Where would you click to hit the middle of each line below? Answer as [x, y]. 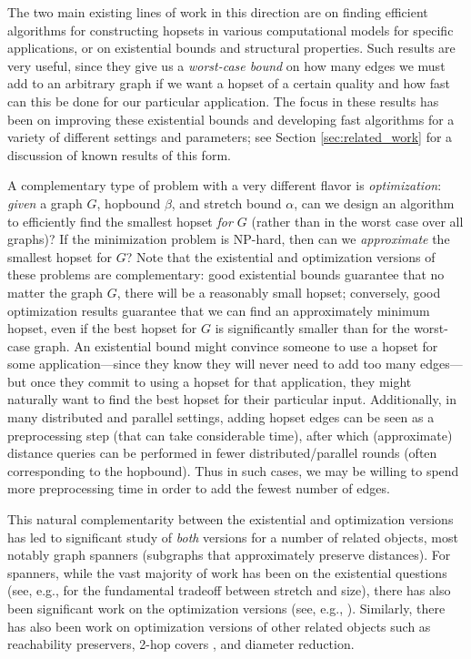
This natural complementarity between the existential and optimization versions [230, 519]
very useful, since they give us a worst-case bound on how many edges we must [226, 65]
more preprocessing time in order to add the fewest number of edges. [199, 488]
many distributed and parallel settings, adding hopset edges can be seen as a [221, 417]
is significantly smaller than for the [312, 328]
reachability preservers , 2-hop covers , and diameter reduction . [181, 644]
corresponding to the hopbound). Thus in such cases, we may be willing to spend [233, 470]
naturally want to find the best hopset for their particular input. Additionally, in [232, 399]
